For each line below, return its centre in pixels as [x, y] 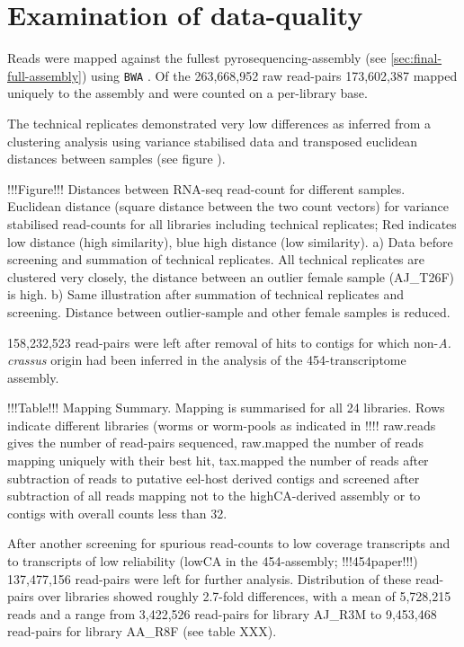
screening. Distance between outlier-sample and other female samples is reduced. [229, 311]
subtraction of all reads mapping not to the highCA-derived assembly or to [214, 496]
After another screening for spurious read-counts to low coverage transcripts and [229, 543]
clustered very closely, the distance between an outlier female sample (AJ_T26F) [231, 276]
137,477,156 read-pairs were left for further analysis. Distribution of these [210, 578]
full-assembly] [45, 75]
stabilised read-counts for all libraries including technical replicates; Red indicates [232, 223]
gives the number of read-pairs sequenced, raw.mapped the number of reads [215, 443]
